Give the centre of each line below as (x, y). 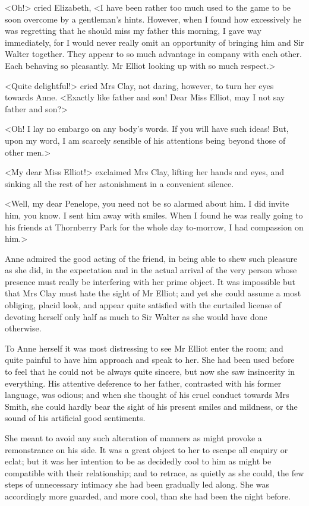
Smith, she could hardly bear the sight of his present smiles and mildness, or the (151, 406)
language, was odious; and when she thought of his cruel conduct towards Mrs (147, 395)
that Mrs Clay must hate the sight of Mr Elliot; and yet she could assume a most (153, 293)
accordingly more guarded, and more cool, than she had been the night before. (148, 496)
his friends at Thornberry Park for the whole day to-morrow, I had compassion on (154, 227)
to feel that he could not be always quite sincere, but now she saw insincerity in (150, 371)
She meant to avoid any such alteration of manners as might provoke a (133, 438)
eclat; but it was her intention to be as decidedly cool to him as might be (138, 461)
